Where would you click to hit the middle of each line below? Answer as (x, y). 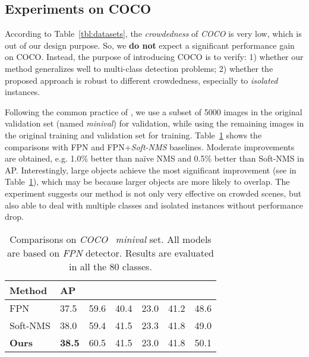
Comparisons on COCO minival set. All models (111, 239)
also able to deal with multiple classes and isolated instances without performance (154, 205)
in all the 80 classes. (111, 266)
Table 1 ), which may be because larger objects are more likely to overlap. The (147, 181)
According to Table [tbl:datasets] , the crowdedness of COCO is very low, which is (153, 34)
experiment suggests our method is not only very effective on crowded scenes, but (153, 193)
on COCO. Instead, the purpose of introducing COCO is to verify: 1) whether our (154, 57)
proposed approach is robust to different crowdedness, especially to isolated (141, 80)
